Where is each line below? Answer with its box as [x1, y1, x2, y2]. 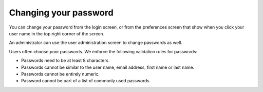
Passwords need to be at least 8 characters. [21, 58, 110, 63]
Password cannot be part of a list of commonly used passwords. [21, 78, 151, 84]
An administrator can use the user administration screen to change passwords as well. [9, 40, 183, 46]
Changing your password [9, 7, 114, 18]
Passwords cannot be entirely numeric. [21, 71, 100, 77]
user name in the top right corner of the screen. [9, 31, 105, 36]
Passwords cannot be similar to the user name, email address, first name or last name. [21, 64, 194, 70]
